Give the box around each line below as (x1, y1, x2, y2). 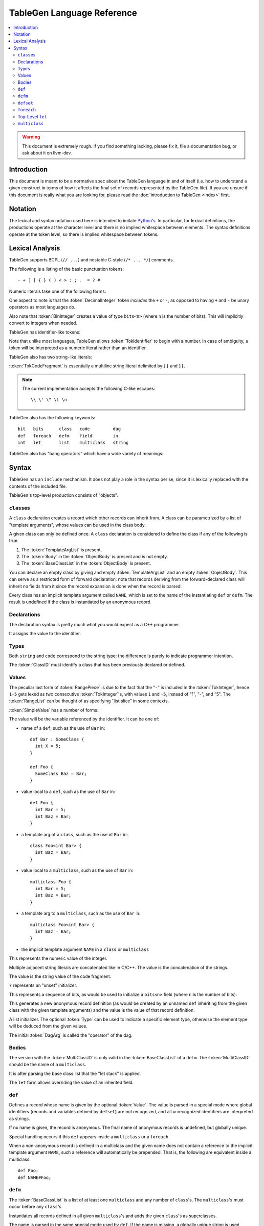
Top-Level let (18, 113, 47, 120)
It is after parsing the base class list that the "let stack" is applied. (9, 1071, 141, 1076)
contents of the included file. (9, 483, 67, 489)
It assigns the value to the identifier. (9, 630, 81, 636)
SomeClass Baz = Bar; (35, 770, 87, 776)
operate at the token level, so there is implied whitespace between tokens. (9, 231, 159, 237)
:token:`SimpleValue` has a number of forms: (9, 707, 99, 713)
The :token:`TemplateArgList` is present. (21, 547, 102, 553)
